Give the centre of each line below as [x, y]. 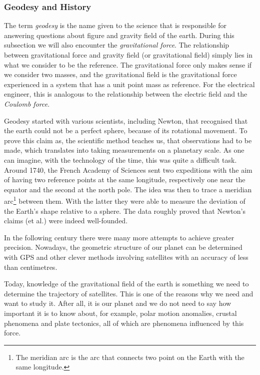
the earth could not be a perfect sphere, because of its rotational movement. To [126, 130]
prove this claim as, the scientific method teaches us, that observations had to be [128, 140]
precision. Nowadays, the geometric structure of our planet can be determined [123, 247]
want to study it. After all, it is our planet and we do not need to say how [118, 303]
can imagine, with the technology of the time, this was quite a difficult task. [120, 159]
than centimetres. [31, 267]
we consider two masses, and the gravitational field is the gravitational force [120, 74]
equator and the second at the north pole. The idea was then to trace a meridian [128, 189]
